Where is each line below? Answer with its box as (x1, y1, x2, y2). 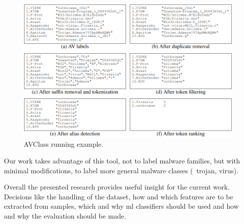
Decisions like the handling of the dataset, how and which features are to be (4, 191, 233, 201)
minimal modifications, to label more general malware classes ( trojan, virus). (4, 165, 239, 175)
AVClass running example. (24, 139, 103, 149)
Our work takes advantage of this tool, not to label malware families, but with (4, 155, 240, 165)
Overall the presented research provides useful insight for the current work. (4, 182, 230, 192)
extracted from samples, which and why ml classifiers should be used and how (4, 201, 239, 211)
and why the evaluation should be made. (4, 210, 126, 221)
